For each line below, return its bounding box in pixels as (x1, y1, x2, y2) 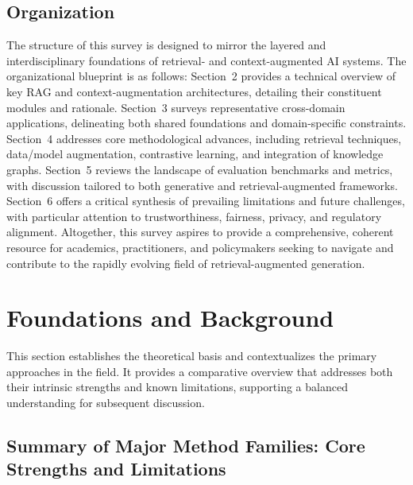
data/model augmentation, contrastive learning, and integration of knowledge (6, 145, 384, 162)
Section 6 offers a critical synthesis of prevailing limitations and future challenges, (6, 192, 405, 209)
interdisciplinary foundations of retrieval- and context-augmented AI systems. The (6, 52, 407, 68)
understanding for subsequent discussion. (6, 394, 205, 411)
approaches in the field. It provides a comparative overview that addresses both (6, 363, 393, 379)
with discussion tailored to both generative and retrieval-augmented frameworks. (6, 177, 398, 193)
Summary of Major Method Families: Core (6, 433, 365, 457)
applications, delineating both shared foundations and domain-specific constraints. (6, 114, 407, 131)
